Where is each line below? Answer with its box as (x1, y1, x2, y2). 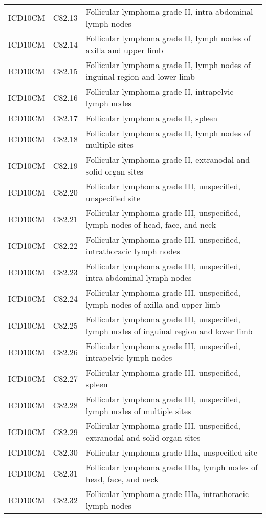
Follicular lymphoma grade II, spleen (85, 112, 218, 124)
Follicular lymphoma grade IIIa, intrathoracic (85, 488, 249, 500)
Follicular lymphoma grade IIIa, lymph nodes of (85, 461, 258, 473)
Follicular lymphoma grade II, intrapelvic (85, 85, 234, 97)
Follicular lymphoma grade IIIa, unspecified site (85, 446, 257, 458)
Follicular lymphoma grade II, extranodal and (85, 154, 250, 165)
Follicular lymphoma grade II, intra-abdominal (85, 6, 253, 17)
